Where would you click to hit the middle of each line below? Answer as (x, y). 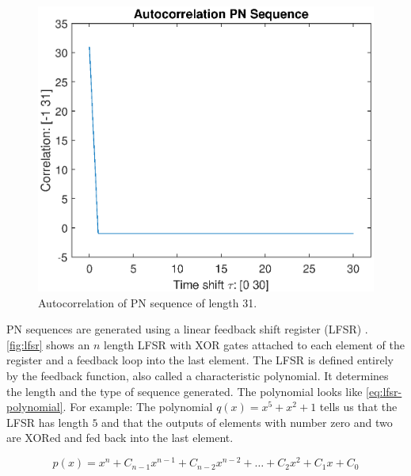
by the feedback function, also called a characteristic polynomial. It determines (198, 376)
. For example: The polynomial (138, 407)
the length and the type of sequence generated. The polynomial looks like (185, 391)
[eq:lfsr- (384, 391)
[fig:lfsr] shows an (48, 344)
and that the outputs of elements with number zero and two (247, 422)
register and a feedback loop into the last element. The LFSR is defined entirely (200, 360)
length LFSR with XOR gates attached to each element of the (254, 344)
